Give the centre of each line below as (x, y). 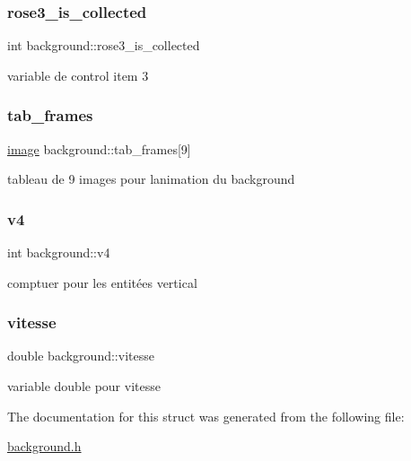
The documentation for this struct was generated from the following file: (206, 416)
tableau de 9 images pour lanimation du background (151, 179)
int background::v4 (59, 252)
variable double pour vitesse (84, 386)
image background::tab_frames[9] (99, 148)
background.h (44, 446)
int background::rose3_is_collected (104, 45)
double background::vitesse (81, 356)
